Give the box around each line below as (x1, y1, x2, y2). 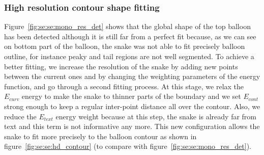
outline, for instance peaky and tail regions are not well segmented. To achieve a (4, 51, 254, 61)
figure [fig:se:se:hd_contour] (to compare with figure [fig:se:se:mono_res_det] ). (4, 141, 251, 151)
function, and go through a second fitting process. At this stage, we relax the (4, 81, 244, 91)
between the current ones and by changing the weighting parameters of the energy (4, 71, 260, 82)
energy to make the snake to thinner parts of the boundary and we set (21, 91, 241, 101)
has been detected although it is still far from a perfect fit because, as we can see (4, 31, 256, 41)
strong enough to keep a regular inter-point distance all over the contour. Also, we (4, 100, 260, 111)
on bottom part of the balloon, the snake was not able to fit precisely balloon (4, 41, 245, 51)
